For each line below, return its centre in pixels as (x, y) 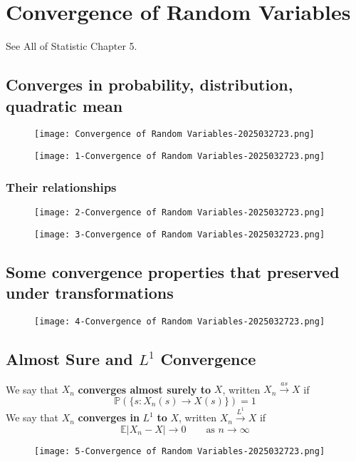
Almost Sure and (69, 358)
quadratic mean (64, 105)
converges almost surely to (145, 389)
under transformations (90, 292)
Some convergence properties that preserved (173, 271)
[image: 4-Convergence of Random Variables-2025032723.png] (180, 321)
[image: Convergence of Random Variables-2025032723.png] (174, 134)
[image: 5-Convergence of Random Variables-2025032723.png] (180, 451)
